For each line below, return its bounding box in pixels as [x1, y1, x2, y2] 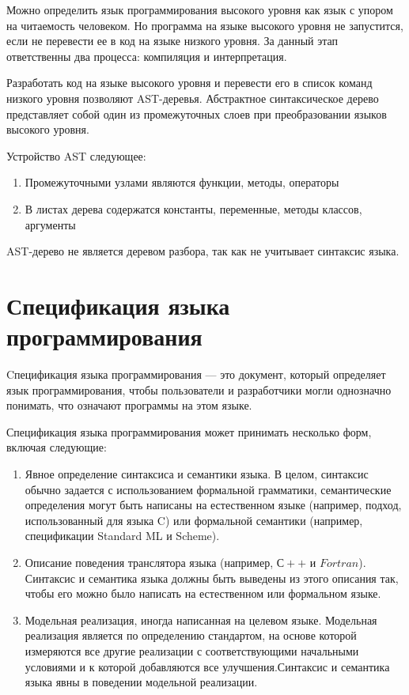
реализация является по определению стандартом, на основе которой [25, 627, 357, 644]
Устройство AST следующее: [6, 147, 146, 164]
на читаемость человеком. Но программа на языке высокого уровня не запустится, [6, 17, 403, 33]
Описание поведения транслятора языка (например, [25, 553, 274, 570]
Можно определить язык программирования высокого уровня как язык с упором [6, 2, 393, 17]
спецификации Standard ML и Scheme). [25, 527, 220, 544]
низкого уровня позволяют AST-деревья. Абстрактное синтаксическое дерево [6, 89, 379, 106]
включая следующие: [6, 439, 107, 455]
